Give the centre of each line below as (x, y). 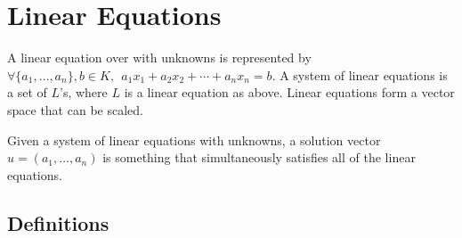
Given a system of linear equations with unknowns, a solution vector (194, 140)
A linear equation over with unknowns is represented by (159, 57)
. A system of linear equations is (360, 74)
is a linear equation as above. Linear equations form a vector (289, 92)
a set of (27, 92)
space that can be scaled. (75, 109)
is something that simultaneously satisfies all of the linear (259, 157)
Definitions (58, 222)
